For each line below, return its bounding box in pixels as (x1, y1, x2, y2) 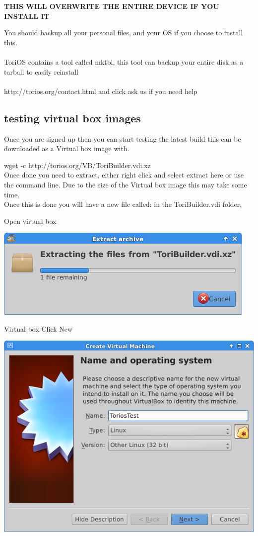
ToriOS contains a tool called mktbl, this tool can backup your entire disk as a (4, 56, 244, 67)
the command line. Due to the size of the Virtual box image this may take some (4, 179, 247, 189)
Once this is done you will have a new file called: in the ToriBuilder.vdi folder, (4, 199, 242, 209)
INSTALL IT (4, 10, 50, 21)
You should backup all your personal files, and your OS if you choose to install (4, 27, 243, 38)
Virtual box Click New (4, 323, 73, 334)
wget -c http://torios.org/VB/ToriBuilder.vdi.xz (4, 160, 151, 170)
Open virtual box (4, 215, 57, 226)
